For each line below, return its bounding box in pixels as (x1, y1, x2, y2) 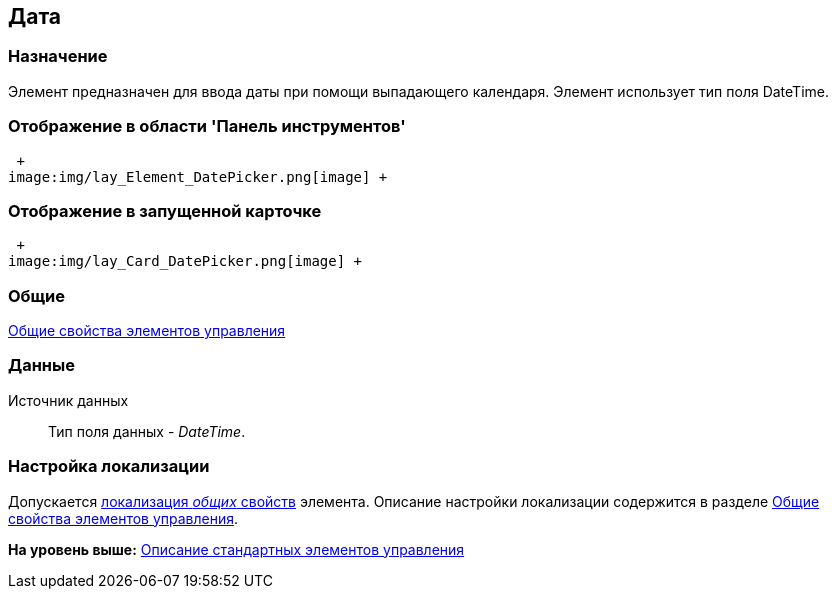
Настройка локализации (8, 456, 210, 477)
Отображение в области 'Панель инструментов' (8, 116, 406, 137)
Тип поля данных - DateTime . (48, 422, 246, 440)
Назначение (8, 46, 108, 67)
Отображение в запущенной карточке (8, 200, 322, 221)
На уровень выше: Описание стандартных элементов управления (8, 540, 465, 558)
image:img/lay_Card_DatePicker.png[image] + (8, 253, 363, 270)
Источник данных (8, 391, 129, 409)
